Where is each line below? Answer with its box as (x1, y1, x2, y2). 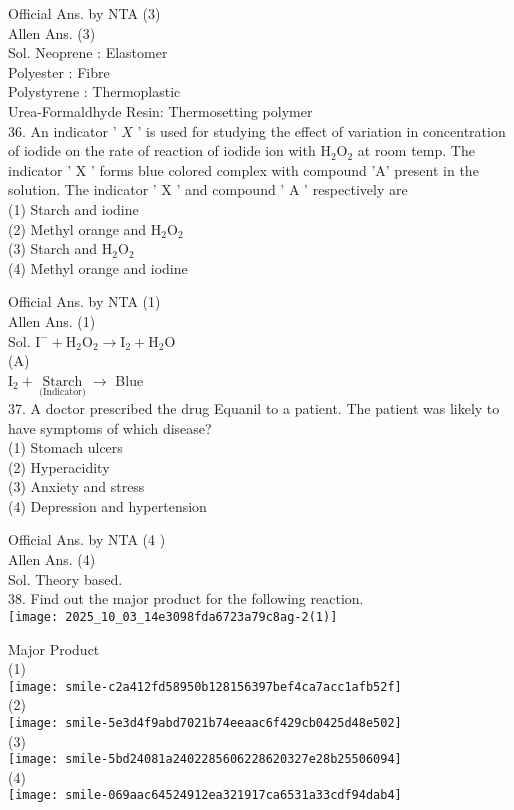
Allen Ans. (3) (8, 22, 96, 43)
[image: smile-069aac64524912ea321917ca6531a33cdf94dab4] (8, 788, 402, 803)
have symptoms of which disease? (8, 417, 212, 438)
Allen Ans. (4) (8, 549, 96, 570)
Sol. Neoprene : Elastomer (8, 42, 168, 63)
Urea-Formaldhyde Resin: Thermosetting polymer (8, 100, 313, 121)
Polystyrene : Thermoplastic (8, 81, 181, 102)
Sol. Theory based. (8, 568, 123, 589)
